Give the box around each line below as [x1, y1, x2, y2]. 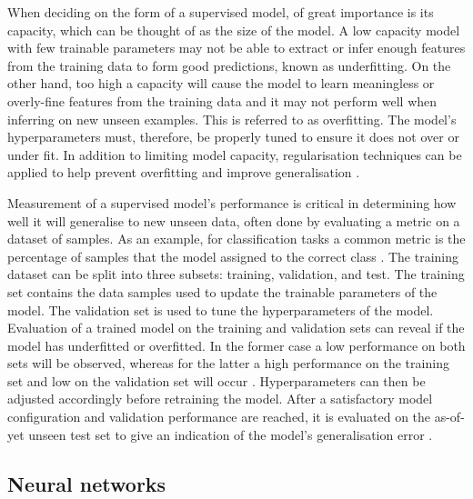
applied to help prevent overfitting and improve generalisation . [7, 163, 360, 182]
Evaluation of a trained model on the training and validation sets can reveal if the [7, 318, 465, 337]
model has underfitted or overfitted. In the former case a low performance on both [7, 335, 466, 354]
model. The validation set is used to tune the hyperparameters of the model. [7, 300, 434, 319]
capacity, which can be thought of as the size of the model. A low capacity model [7, 20, 460, 39]
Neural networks [7, 469, 166, 497]
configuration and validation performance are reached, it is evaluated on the [7, 407, 431, 426]
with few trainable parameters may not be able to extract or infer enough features [7, 38, 466, 57]
